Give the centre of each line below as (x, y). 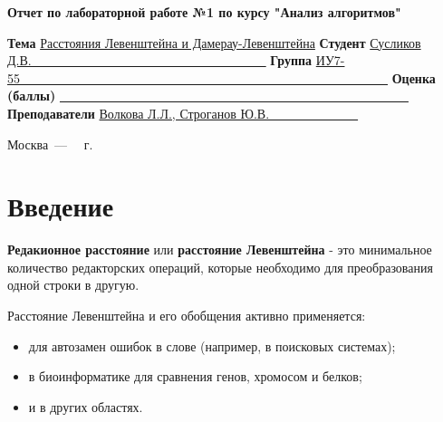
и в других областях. (86, 406)
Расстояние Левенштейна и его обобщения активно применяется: (187, 316)
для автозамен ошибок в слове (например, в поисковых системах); (212, 345)
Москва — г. (50, 144)
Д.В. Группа (160, 60)
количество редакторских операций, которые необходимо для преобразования (220, 267)
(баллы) (32, 96)
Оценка (414, 77)
